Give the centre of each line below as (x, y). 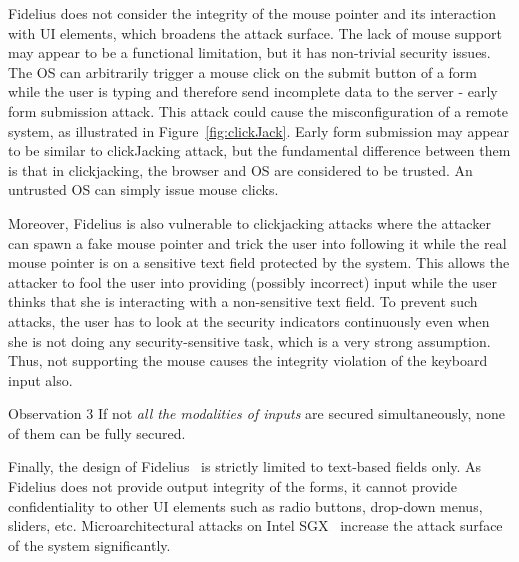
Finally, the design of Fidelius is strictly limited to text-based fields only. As (245, 466)
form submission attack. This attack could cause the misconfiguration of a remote (258, 110)
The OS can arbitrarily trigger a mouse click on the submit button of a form (243, 71)
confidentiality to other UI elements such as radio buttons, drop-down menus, (245, 505)
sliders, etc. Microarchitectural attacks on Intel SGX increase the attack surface (255, 525)
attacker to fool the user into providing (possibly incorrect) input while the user (253, 281)
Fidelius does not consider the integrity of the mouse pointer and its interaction (252, 13)
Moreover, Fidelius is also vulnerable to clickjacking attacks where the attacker (249, 222)
